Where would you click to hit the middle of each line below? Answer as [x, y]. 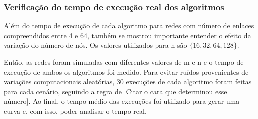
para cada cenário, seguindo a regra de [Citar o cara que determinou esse [116, 91]
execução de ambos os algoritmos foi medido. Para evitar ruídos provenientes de [126, 71]
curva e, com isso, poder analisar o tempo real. [75, 110]
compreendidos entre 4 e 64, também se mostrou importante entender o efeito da [128, 35]
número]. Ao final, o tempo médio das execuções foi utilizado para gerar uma [122, 101]
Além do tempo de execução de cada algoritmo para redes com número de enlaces [129, 26]
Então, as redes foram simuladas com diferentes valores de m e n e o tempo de [124, 62]
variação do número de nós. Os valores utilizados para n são [96, 45]
